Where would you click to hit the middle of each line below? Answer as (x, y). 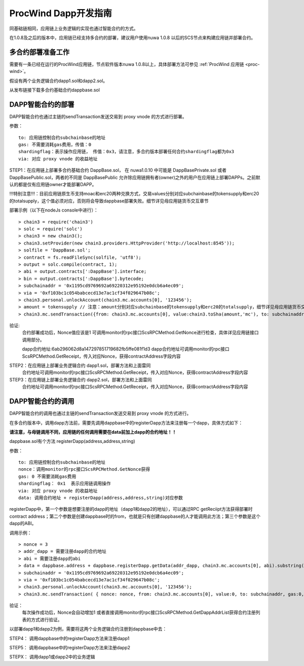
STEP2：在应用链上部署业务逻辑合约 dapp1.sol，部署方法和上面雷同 (80, 366)
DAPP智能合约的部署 (42, 104)
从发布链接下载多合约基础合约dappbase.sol (54, 90)
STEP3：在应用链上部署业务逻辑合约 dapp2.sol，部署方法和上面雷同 (81, 379)
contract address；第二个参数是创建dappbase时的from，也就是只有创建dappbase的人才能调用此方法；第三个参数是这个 (135, 516)
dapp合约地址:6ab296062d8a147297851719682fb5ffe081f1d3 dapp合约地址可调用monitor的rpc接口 (126, 349)
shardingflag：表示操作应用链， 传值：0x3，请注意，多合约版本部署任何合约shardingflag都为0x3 (126, 152)
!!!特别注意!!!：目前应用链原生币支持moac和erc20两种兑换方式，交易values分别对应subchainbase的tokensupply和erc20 (134, 194)
